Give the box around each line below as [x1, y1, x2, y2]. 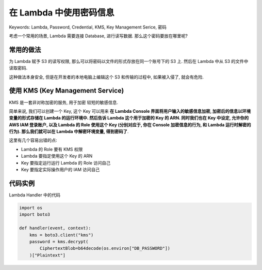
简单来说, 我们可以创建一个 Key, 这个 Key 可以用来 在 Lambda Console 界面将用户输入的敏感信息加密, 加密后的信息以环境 [9, 108, 251, 114]
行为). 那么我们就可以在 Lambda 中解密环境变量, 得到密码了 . [9, 129, 129, 135]
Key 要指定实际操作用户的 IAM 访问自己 [21, 167, 100, 173]
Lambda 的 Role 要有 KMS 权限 [21, 146, 83, 152]
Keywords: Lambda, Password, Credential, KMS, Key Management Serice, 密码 [9, 24, 167, 30]
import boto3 [19, 212, 50, 217]
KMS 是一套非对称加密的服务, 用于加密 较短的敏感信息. [9, 99, 118, 105]
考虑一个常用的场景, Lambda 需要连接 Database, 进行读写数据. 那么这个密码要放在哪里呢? [9, 33, 188, 39]
